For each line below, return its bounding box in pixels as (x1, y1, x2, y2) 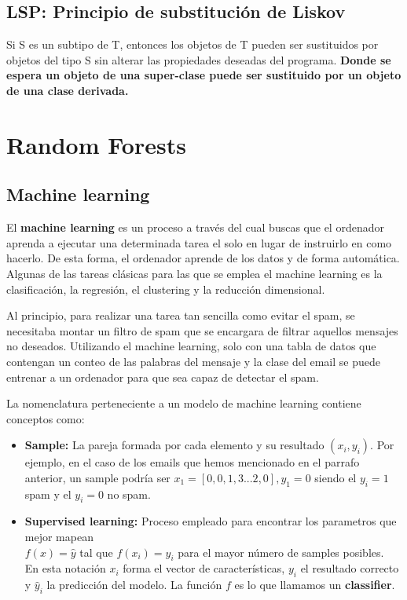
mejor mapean (24, 529, 93, 545)
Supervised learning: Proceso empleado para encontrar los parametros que (24, 513, 397, 529)
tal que (79, 543, 113, 560)
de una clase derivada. (6, 82, 129, 98)
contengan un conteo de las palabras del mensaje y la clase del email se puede (6, 353, 380, 369)
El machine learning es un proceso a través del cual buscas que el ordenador (6, 219, 384, 236)
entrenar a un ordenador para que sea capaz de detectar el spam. (6, 368, 319, 385)
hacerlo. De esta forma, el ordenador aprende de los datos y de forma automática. (6, 250, 400, 266)
